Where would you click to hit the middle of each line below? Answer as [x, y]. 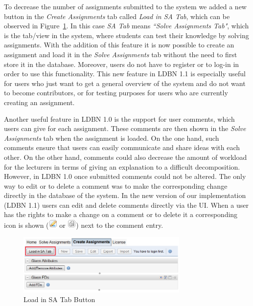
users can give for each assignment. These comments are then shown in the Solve [125, 128]
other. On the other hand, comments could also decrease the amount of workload [126, 157]
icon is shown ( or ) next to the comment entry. [84, 225]
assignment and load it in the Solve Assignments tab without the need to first [121, 54]
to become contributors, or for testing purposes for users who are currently [116, 93]
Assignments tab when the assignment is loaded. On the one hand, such [112, 138]
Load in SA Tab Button [59, 299]
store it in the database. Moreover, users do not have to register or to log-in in [122, 64]
